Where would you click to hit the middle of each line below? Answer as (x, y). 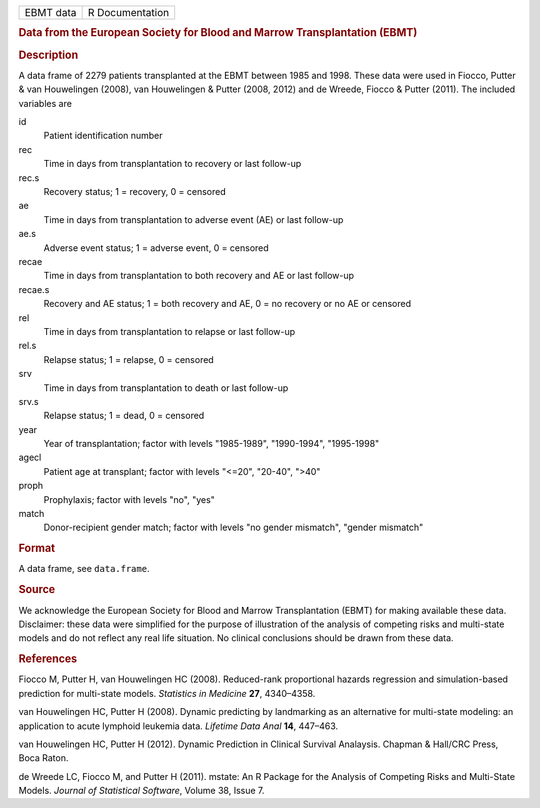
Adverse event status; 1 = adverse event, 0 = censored (156, 247)
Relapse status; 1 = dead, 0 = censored (124, 416)
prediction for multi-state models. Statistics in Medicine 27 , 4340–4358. (167, 693)
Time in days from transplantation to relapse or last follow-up (169, 331)
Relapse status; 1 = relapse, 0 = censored (128, 359)
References (48, 659)
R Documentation (128, 12)
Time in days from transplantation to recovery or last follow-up (172, 164)
